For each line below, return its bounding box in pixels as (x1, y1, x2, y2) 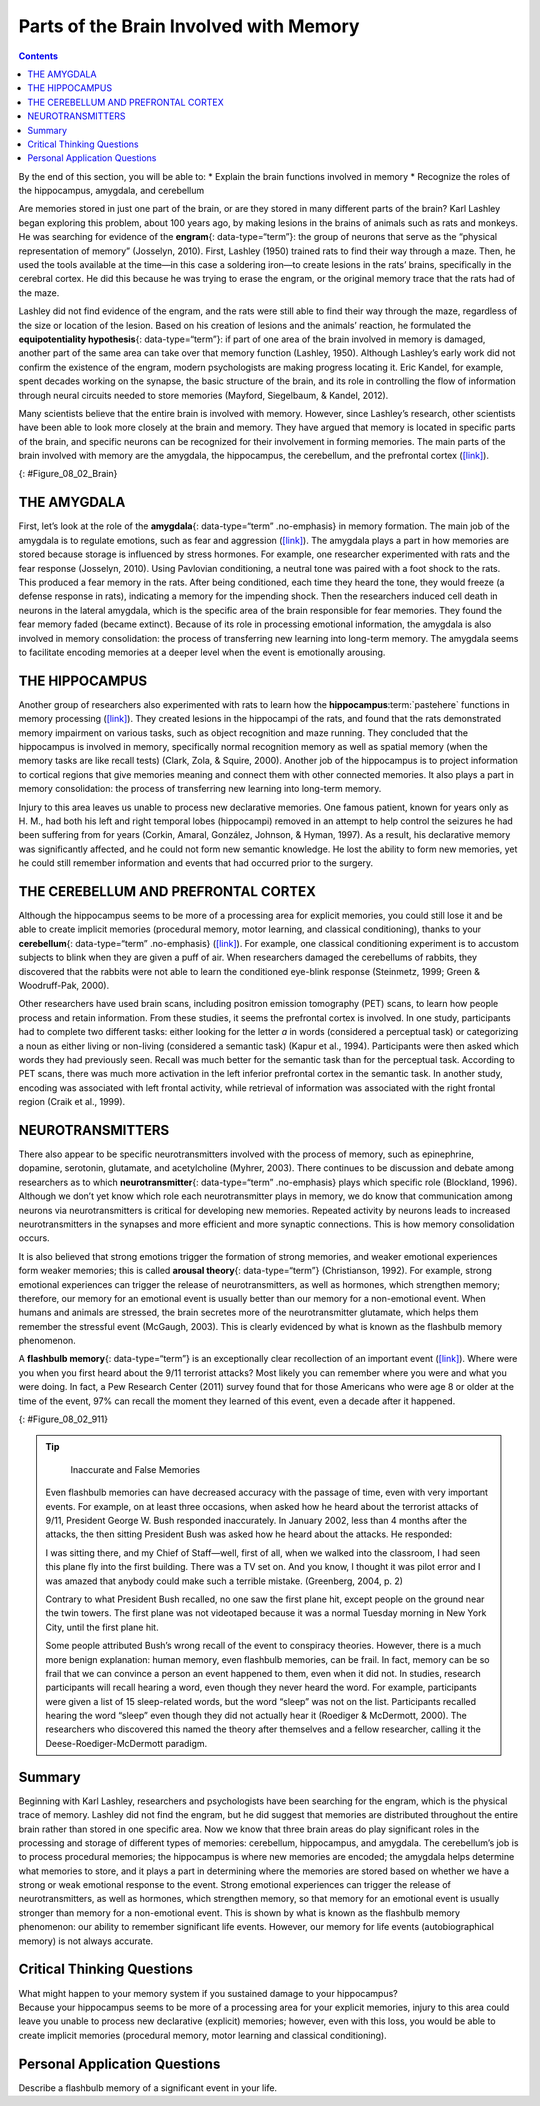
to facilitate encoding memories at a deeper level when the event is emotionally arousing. (18, 646, 386, 658)
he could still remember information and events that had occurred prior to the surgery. (18, 857, 374, 869)
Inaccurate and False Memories (70, 1463, 200, 1475)
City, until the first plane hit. (45, 1621, 159, 1633)
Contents (18, 50, 59, 62)
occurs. (18, 1232, 50, 1244)
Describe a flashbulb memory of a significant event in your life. (18, 2081, 278, 2094)
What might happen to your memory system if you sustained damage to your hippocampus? (18, 1987, 399, 1999)
